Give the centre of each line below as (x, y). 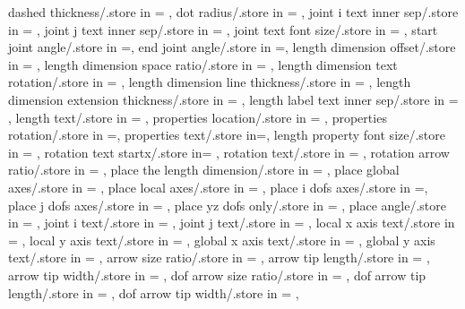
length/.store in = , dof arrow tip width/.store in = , (154, 292)
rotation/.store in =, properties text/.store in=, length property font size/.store (227, 135)
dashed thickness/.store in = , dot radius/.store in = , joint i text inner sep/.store (233, 12)
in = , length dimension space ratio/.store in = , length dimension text (203, 64)
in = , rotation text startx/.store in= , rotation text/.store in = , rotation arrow (229, 152)
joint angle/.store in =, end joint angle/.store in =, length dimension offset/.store (232, 47)
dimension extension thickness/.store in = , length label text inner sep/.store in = (233, 99)
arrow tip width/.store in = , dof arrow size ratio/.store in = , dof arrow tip (217, 275)
